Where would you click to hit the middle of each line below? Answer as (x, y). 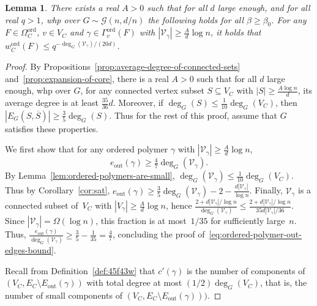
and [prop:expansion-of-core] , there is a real (87, 78)
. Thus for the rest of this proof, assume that (193, 115)
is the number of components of (246, 270)
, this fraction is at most (141, 221)
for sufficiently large (248, 221)
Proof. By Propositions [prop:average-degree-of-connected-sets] (123, 66)
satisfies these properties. (52, 128)
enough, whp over (38, 90)
